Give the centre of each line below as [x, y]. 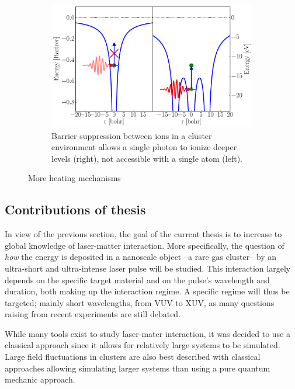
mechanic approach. [40, 379]
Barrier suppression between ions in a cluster [132, 135]
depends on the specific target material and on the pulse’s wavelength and [137, 279]
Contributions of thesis [75, 209]
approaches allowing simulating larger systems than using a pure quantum [138, 368]
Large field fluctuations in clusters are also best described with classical [133, 357]
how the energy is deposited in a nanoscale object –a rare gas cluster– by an [141, 257]
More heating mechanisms [74, 178]
